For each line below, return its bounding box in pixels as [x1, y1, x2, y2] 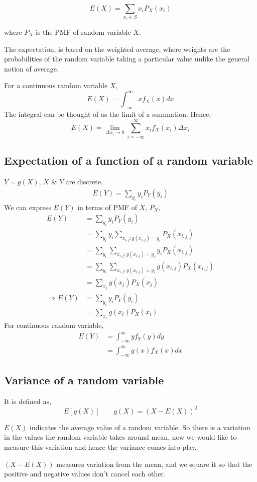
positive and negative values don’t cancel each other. [4, 468, 166, 479]
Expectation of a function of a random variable [4, 153, 253, 168]
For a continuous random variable [4, 80, 108, 91]
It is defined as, [4, 395, 51, 406]
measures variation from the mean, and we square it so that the [56, 458, 252, 469]
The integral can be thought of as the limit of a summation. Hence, [4, 109, 211, 119]
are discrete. [65, 176, 103, 187]
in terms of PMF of [77, 201, 137, 212]
